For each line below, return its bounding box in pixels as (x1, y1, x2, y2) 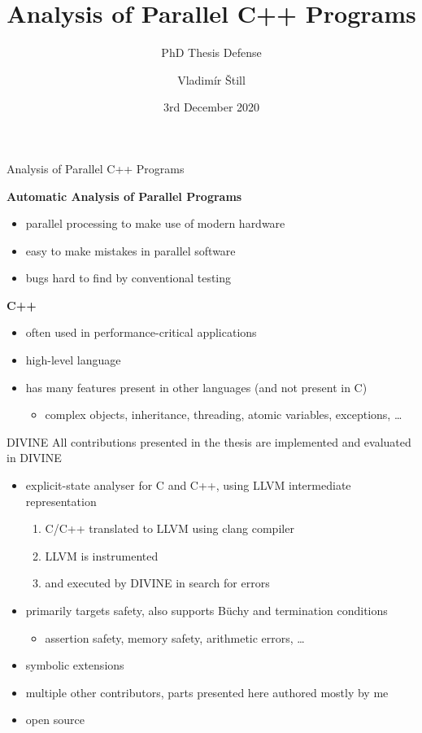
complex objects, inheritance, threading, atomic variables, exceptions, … (45, 406, 402, 423)
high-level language (25, 351, 121, 369)
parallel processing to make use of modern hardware (25, 215, 285, 232)
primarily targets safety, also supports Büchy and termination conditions (25, 602, 388, 618)
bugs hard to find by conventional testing (25, 269, 232, 286)
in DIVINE (7, 449, 62, 466)
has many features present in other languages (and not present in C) (25, 378, 368, 395)
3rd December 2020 (163, 98, 260, 116)
